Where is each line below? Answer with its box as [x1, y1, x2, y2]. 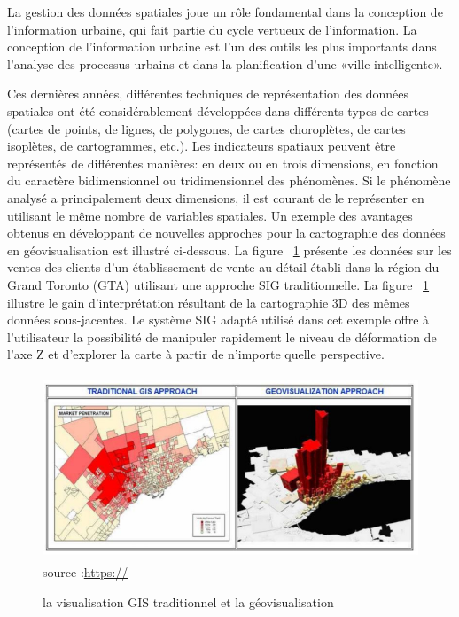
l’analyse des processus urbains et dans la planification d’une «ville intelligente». [7, 54, 443, 73]
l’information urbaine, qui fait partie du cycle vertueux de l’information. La [7, 20, 417, 38]
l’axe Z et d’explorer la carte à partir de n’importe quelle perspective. [7, 345, 385, 363]
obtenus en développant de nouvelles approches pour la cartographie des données [7, 223, 446, 242]
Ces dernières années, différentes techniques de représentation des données [7, 84, 409, 103]
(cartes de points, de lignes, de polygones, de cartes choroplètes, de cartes [7, 119, 406, 137]
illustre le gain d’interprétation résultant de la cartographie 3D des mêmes [7, 293, 410, 311]
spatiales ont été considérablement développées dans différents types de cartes [7, 101, 429, 120]
